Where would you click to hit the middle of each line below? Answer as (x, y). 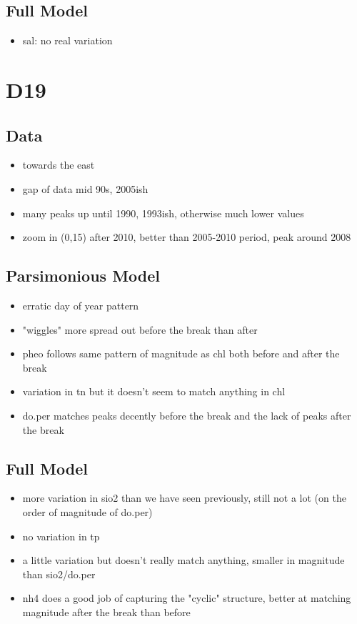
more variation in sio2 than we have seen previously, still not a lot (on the (184, 498)
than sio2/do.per (59, 574)
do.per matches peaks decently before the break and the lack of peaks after (187, 415)
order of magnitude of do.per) (87, 511)
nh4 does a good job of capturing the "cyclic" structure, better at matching (187, 598)
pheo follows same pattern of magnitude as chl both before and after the (181, 353)
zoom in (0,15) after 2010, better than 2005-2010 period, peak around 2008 (187, 237)
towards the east (59, 165)
